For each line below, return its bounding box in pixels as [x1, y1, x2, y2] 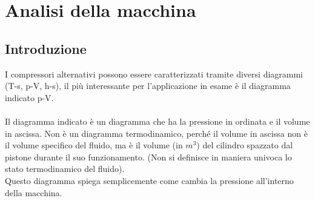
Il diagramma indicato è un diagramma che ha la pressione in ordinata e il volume [5, 114, 310, 127]
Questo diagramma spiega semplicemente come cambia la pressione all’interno [5, 174, 294, 186]
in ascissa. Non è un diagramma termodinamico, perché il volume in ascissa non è [5, 127, 308, 139]
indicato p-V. [5, 91, 54, 104]
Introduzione [5, 39, 87, 58]
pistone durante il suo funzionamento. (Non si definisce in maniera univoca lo [5, 150, 292, 163]
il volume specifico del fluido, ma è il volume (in [5, 139, 183, 151]
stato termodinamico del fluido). [5, 162, 125, 175]
